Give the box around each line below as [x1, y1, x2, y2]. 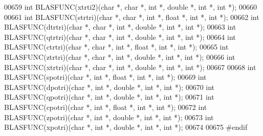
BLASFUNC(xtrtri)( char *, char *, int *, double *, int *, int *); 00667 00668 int [4, 61, 256, 72]
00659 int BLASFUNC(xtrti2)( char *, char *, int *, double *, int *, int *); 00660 [4, 2, 257, 12]
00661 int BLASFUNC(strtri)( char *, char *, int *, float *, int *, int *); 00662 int [4, 11, 259, 22]
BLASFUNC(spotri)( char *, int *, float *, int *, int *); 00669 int [4, 72, 207, 82]
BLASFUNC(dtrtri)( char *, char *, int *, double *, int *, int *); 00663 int [4, 21, 236, 32]
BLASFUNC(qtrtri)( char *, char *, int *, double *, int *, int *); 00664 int [4, 31, 236, 42]
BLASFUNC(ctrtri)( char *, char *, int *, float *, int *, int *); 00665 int [4, 41, 229, 52]
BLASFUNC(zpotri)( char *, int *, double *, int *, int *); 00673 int [4, 111, 214, 122]
